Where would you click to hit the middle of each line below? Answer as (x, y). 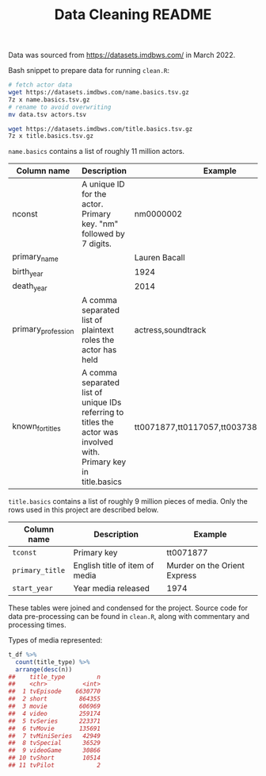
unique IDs (102, 402)
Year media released (112, 588)
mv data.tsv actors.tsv (47, 114)
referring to (103, 412)
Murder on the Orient (206, 565)
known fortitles (36, 427)
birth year (28, 272)
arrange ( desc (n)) (44, 669)
